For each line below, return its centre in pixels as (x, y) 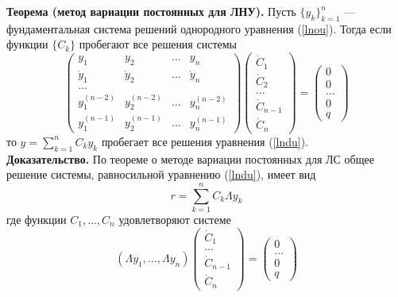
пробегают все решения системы (158, 44)
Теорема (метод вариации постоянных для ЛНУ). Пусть (151, 11)
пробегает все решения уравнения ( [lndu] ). (205, 141)
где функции (37, 219)
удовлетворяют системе (175, 219)
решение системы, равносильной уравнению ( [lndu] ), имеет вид (161, 174)
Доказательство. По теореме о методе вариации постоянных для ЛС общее (190, 158)
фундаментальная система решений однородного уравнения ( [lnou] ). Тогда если (199, 28)
